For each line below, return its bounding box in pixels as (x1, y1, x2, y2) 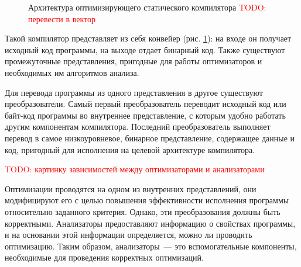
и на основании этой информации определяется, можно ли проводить (5, 228, 252, 241)
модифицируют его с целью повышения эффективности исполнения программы (5, 194, 289, 206)
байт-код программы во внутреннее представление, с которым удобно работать (5, 109, 286, 121)
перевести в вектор (28, 12, 96, 25)
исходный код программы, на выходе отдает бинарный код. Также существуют (5, 43, 285, 56)
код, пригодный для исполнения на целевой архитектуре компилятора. (5, 143, 255, 155)
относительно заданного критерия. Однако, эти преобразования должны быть (5, 205, 281, 217)
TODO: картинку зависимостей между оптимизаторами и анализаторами (5, 163, 265, 175)
